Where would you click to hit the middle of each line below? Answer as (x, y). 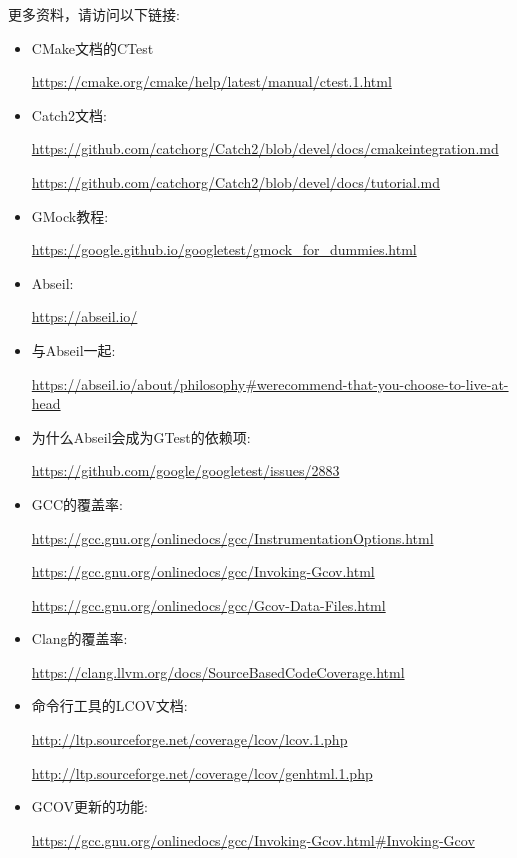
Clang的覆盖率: (79, 638)
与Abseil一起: (73, 349)
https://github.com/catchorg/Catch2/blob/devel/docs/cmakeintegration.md (265, 148)
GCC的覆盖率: (77, 503)
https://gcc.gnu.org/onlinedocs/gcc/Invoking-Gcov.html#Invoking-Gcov (253, 839)
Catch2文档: (69, 114)
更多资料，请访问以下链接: (94, 14)
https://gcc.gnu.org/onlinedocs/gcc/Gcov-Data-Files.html (208, 604)
